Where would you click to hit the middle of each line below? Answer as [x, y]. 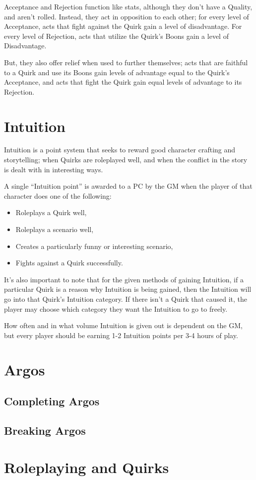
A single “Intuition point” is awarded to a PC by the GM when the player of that [128, 186]
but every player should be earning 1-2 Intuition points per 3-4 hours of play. [121, 335]
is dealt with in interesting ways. [54, 169]
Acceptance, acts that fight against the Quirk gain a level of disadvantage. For [123, 26]
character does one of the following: [58, 195]
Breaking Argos [45, 430]
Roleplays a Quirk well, [51, 212]
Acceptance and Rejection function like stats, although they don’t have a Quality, [128, 6]
